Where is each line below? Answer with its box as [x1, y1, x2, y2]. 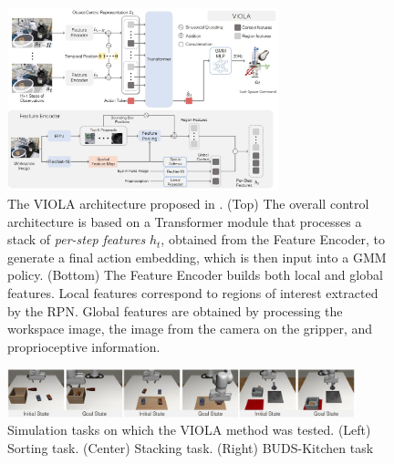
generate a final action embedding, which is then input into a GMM [7, 247, 387, 266]
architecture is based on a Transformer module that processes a [7, 211, 362, 231]
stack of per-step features [7, 230, 146, 249]
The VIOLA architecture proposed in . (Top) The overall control [7, 194, 369, 213]
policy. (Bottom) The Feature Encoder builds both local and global [7, 265, 383, 284]
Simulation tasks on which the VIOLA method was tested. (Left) [7, 420, 371, 439]
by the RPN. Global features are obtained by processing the [7, 301, 343, 320]
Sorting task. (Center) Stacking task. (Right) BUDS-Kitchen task [7, 438, 374, 457]
